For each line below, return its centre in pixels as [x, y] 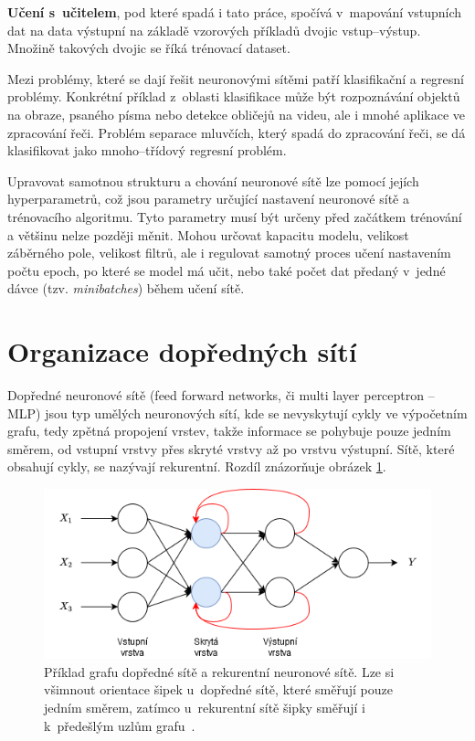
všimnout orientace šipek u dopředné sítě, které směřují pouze [218, 689]
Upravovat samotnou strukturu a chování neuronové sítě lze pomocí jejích [213, 180]
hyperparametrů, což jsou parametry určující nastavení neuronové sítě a [208, 199]
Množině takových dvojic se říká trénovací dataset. [149, 48]
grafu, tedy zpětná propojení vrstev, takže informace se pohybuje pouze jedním [229, 431]
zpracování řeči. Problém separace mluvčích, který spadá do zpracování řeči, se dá [237, 132]
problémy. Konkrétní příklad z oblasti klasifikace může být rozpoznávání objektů [234, 96]
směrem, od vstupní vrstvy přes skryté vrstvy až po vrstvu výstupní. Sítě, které [231, 448]
